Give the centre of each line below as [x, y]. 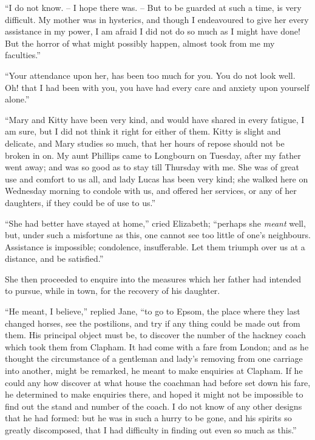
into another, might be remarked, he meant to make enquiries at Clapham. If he [154, 371]
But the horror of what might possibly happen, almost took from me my [140, 43]
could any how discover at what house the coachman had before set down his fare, [158, 382]
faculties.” [23, 55]
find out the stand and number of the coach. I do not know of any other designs [154, 406]
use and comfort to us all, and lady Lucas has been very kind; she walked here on [157, 178]
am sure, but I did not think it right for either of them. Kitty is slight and [143, 131]
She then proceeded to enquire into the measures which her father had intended [153, 278]
